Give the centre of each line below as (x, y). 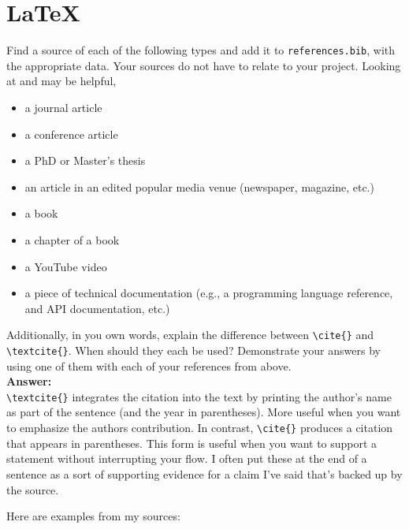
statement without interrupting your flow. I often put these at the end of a (187, 458)
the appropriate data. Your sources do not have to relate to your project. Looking (204, 65)
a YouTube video (66, 266)
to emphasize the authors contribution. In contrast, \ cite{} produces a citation (200, 428)
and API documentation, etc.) (97, 308)
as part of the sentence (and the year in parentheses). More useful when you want (204, 412)
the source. (33, 489)
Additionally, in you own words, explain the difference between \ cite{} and (190, 335)
